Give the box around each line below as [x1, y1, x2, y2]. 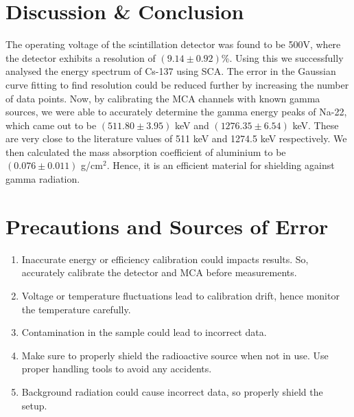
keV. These [292, 117, 339, 132]
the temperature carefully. [21, 302, 131, 316]
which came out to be [5, 117, 97, 132]
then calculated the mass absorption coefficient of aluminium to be [5, 144, 286, 159]
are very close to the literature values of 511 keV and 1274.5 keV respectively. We [5, 131, 347, 146]
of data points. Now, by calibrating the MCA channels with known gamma [5, 91, 320, 105]
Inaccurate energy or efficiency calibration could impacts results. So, [21, 251, 309, 266]
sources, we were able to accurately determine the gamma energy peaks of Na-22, [5, 104, 347, 119]
